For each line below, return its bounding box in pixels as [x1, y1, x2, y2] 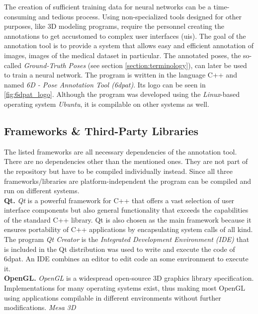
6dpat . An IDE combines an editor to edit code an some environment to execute [4, 253, 249, 264]
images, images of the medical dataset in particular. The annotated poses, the [4, 50, 241, 60]
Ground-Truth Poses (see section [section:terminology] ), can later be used [23, 60, 247, 70]
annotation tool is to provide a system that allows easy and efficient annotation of [4, 40, 254, 51]
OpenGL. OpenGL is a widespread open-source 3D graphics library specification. [4, 273, 254, 283]
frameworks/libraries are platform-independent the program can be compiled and [4, 175, 252, 186]
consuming [4, 11, 36, 21]
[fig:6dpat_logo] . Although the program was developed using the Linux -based [4, 89, 240, 99]
